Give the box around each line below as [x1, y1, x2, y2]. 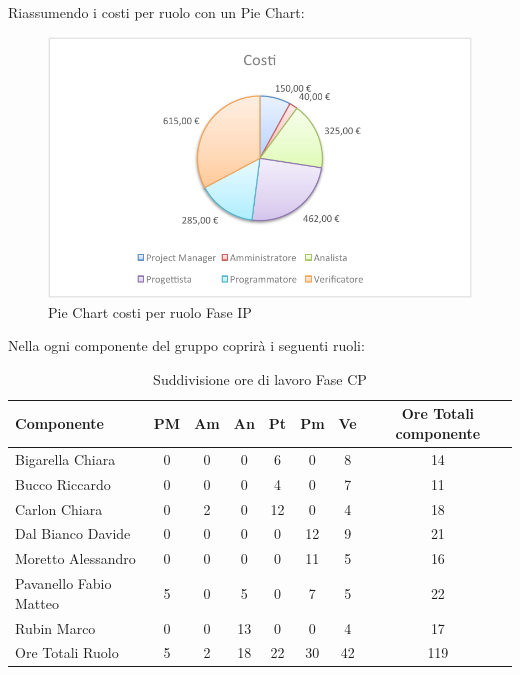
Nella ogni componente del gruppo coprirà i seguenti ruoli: [8, 335, 365, 356]
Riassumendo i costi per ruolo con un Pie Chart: [8, 2, 305, 22]
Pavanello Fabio [15, 573, 112, 594]
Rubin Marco [15, 617, 96, 638]
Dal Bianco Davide [15, 523, 131, 544]
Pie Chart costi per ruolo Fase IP [48, 301, 252, 322]
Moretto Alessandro [15, 548, 136, 569]
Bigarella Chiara [15, 448, 116, 469]
